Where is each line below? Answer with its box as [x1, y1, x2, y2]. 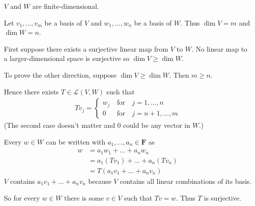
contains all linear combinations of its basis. [120, 176, 252, 186]
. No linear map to [191, 43, 248, 54]
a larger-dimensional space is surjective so [4, 53, 130, 63]
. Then [169, 69, 189, 80]
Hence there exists [4, 86, 59, 96]
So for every [4, 192, 40, 203]
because [88, 176, 112, 186]
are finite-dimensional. [32, 1, 99, 11]
